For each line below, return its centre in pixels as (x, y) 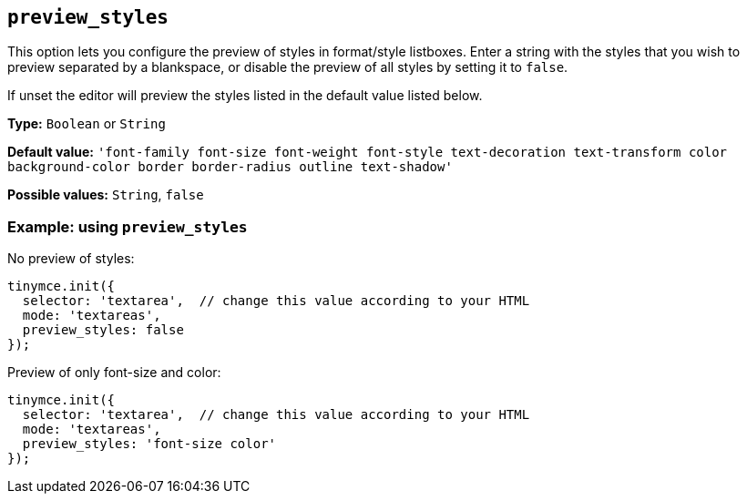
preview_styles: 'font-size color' (149, 444)
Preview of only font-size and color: (114, 373)
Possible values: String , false (106, 195)
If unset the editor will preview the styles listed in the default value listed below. (245, 96)
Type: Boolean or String (87, 124)
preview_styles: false (103, 330)
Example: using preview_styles (128, 226)
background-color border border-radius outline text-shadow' (230, 167)
